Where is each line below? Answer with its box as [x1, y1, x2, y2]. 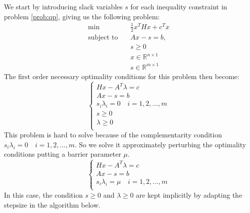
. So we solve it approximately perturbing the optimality [74, 139, 246, 149]
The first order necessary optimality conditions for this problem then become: [4, 71, 240, 81]
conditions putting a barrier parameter [4, 149, 121, 159]
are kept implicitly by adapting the [136, 189, 242, 200]
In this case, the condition [4, 189, 83, 200]
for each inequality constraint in [130, 1, 227, 11]
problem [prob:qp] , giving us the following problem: [4, 11, 160, 21]
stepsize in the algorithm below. [4, 199, 100, 210]
